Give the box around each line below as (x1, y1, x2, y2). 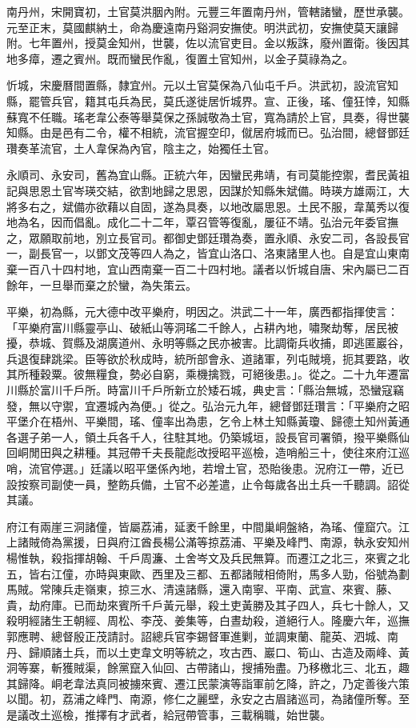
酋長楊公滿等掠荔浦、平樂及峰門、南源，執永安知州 (140, 534, 410, 550)
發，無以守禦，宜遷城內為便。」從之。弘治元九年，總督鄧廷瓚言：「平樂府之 (6, 397, 398, 414)
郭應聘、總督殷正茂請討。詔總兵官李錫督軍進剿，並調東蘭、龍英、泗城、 (6, 627, 387, 644)
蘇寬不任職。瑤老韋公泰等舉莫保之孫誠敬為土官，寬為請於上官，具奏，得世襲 (6, 108, 410, 125)
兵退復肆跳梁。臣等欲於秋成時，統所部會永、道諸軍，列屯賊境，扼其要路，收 (6, 350, 410, 366)
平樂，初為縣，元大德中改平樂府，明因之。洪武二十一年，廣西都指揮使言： (6, 303, 398, 320)
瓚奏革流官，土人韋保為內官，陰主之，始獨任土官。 (6, 139, 275, 156)
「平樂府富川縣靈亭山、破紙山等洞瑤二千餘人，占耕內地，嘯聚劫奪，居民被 (6, 318, 398, 335)
